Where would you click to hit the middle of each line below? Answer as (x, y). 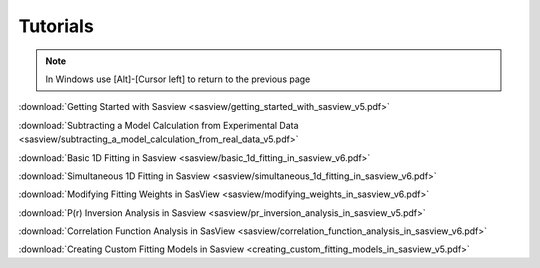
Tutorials (56, 26)
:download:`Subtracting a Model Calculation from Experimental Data (158, 125)
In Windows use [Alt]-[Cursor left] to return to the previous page (178, 79)
